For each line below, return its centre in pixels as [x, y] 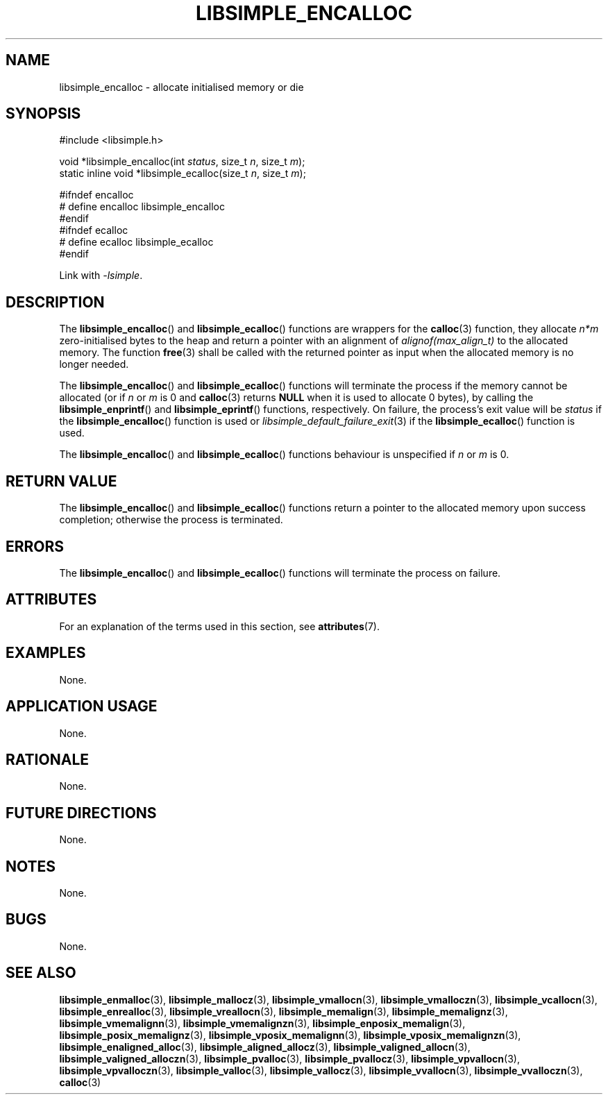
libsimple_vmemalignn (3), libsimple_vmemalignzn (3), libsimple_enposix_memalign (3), [262, 1023]
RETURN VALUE [61, 481]
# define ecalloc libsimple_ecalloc [136, 242]
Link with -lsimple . [101, 276]
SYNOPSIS [43, 114]
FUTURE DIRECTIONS [81, 813]
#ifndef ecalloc [94, 230]
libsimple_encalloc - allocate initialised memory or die [181, 87]
